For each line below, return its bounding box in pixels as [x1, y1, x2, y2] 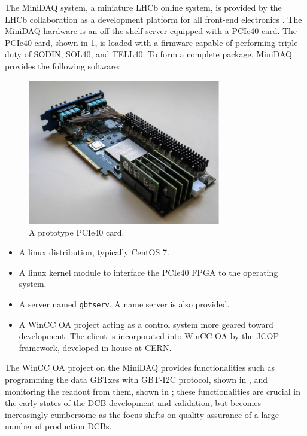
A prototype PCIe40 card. [29, 225, 124, 238]
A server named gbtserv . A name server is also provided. [19, 298, 230, 310]
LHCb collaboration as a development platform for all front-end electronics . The [5, 13, 302, 25]
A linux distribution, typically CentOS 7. [19, 246, 169, 258]
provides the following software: [5, 59, 120, 72]
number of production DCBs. [5, 420, 112, 432]
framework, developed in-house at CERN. [19, 341, 172, 353]
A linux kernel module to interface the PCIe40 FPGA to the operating [19, 266, 278, 278]
